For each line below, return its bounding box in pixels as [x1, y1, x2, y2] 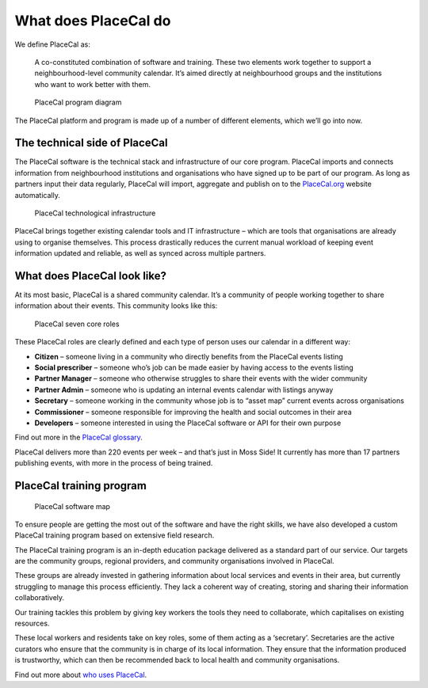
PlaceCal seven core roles [34, 319, 120, 329]
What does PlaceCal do [14, 12, 171, 29]
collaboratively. [14, 593, 65, 602]
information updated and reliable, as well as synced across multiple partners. [14, 249, 266, 258]
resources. [14, 618, 50, 629]
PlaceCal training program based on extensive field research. [14, 530, 215, 540]
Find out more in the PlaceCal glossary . [14, 432, 143, 443]
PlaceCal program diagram [34, 97, 122, 107]
